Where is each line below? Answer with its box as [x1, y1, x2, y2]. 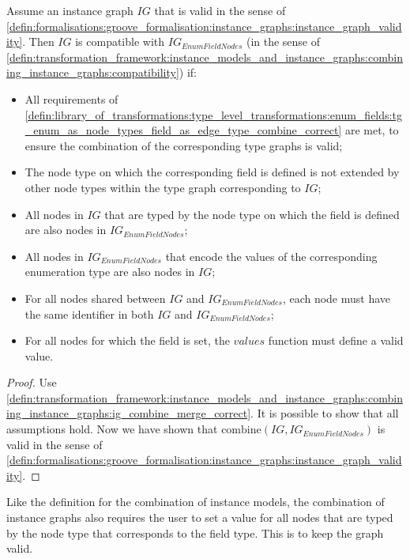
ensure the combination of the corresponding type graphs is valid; [24, 137, 343, 153]
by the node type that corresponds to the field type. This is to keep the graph [6, 524, 384, 541]
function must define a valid [268, 332, 404, 349]
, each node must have [282, 289, 391, 306]
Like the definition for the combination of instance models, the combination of [6, 493, 385, 510]
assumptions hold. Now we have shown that [6, 421, 218, 437]
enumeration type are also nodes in [24, 263, 195, 280]
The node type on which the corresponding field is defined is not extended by [24, 164, 400, 180]
